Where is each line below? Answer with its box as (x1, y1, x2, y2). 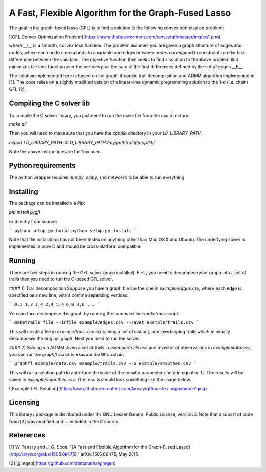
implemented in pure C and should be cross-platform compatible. (9, 243, 142, 249)
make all (9, 121, 27, 127)
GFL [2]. (9, 86, 26, 92)
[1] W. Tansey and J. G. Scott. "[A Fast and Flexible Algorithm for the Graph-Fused (9, 444, 175, 450)
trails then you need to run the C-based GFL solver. (9, 276, 113, 282)
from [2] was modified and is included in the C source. (9, 418, 120, 424)
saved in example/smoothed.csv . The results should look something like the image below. (9, 376, 192, 382)
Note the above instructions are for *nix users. (9, 149, 103, 155)
